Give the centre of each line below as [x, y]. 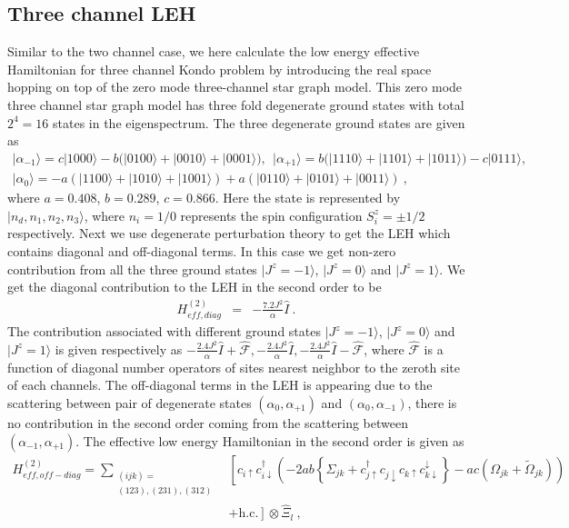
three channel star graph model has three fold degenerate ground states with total [236, 104]
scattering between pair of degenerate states [130, 402]
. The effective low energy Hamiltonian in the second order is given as [270, 440]
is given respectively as [119, 349]
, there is [432, 402]
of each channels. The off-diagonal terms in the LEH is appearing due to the [220, 385]
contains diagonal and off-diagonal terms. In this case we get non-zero [202, 251]
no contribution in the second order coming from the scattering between [208, 422]
